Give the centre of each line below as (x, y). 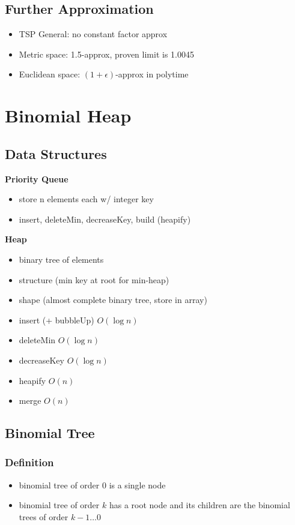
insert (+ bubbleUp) (56, 319)
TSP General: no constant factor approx (93, 34)
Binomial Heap (68, 115)
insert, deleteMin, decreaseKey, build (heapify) (105, 219)
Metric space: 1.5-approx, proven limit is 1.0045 (106, 54)
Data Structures (56, 153)
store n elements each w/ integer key (86, 199)
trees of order (44, 516)
